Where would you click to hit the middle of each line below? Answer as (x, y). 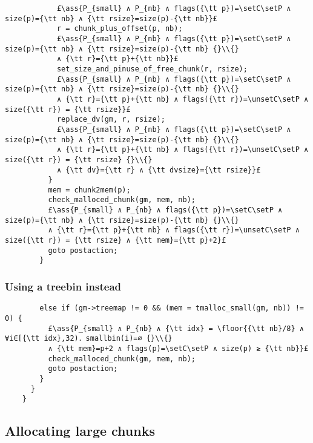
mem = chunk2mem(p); (89, 190)
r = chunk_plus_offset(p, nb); (120, 29)
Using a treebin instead (63, 286)
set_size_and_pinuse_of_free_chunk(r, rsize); (152, 69)
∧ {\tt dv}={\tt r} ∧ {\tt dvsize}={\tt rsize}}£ (159, 170)
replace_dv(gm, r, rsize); (111, 120)
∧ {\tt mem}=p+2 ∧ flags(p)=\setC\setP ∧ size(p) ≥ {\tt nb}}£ (178, 348)
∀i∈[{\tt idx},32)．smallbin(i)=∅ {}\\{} (89, 339)
